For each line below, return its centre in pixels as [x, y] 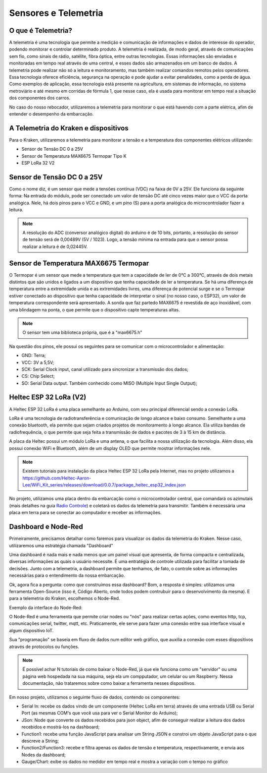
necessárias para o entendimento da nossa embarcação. [67, 576]
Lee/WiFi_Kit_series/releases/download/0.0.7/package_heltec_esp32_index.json [104, 485]
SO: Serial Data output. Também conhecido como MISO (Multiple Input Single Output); [109, 383]
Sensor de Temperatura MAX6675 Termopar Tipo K [74, 156]
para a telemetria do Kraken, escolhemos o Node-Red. [65, 598]
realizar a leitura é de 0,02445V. [55, 246]
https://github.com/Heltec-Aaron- [57, 478]
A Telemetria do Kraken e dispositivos [69, 128]
